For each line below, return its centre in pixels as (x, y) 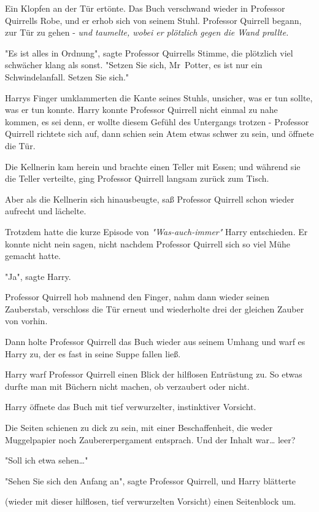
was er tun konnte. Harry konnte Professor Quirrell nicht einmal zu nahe (141, 110)
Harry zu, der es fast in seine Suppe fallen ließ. (93, 353)
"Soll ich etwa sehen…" (47, 460)
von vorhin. (26, 321)
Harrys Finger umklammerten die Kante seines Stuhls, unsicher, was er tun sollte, (159, 97)
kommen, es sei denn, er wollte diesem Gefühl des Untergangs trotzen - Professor (157, 121)
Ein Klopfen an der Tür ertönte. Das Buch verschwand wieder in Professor (145, 8)
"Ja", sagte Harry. (38, 276)
